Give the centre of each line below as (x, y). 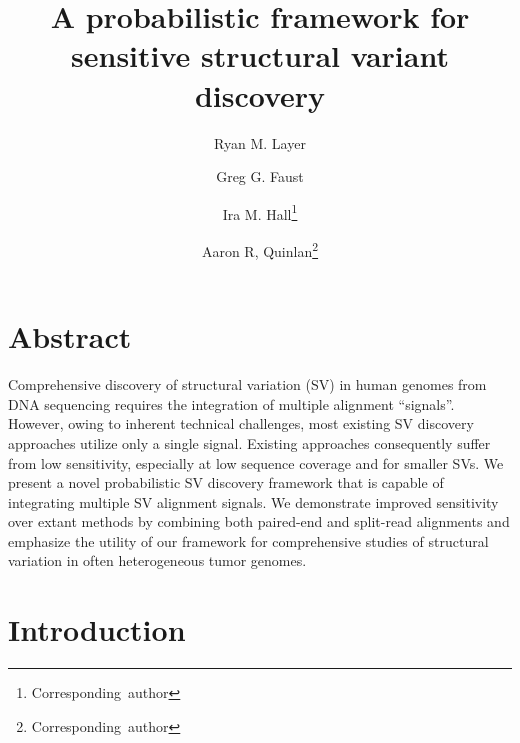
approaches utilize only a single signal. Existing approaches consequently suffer (249, 442)
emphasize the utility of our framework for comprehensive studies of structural (248, 540)
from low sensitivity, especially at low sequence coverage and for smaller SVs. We (256, 462)
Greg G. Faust (260, 176)
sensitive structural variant (260, 55)
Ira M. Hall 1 (260, 212)
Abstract (70, 336)
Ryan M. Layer (260, 142)
